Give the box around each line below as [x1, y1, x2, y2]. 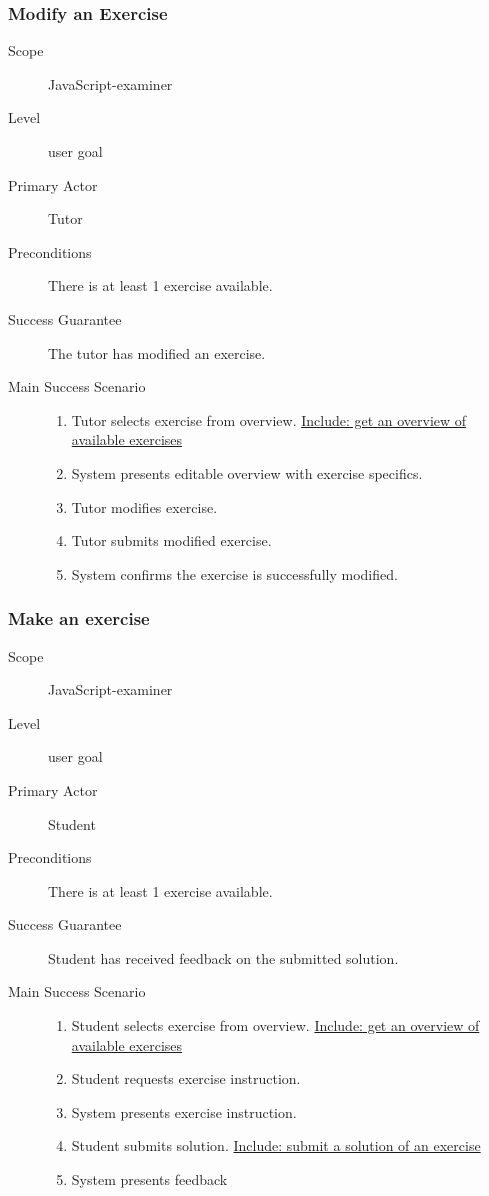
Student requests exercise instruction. [71, 1068, 301, 1089]
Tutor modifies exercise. [71, 496, 218, 517]
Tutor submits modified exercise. [71, 530, 272, 551]
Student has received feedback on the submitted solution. [48, 947, 399, 968]
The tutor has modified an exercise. [48, 342, 266, 363]
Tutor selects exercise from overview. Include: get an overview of [71, 409, 467, 430]
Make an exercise [8, 606, 150, 631]
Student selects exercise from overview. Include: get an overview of [71, 1015, 480, 1036]
